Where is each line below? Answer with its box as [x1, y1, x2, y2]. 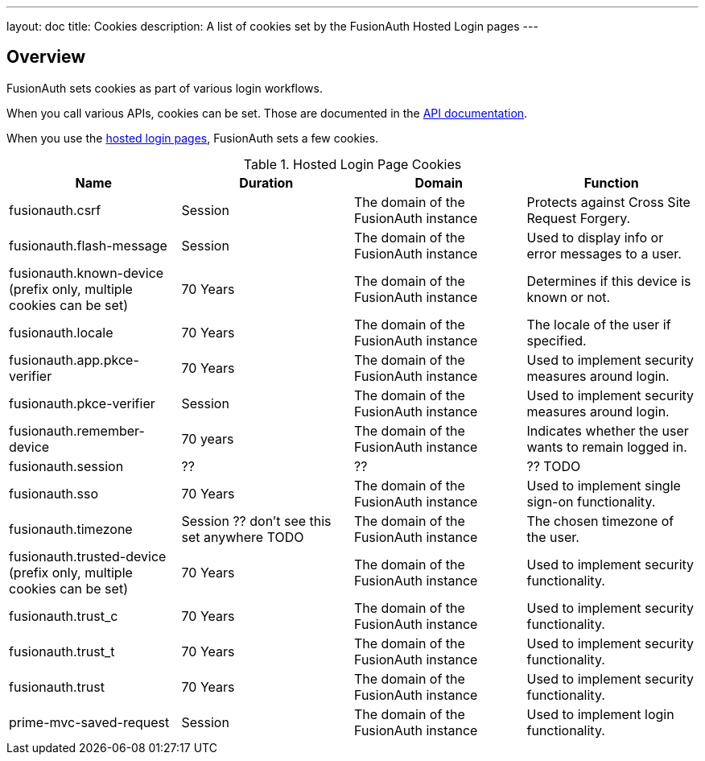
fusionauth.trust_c [9, 607, 118, 624]
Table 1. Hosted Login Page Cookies [243, 155, 462, 172]
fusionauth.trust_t [9, 643, 115, 660]
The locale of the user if [526, 316, 671, 333]
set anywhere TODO [181, 528, 304, 545]
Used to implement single [526, 477, 681, 494]
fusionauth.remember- [9, 422, 145, 439]
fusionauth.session [9, 457, 124, 474]
